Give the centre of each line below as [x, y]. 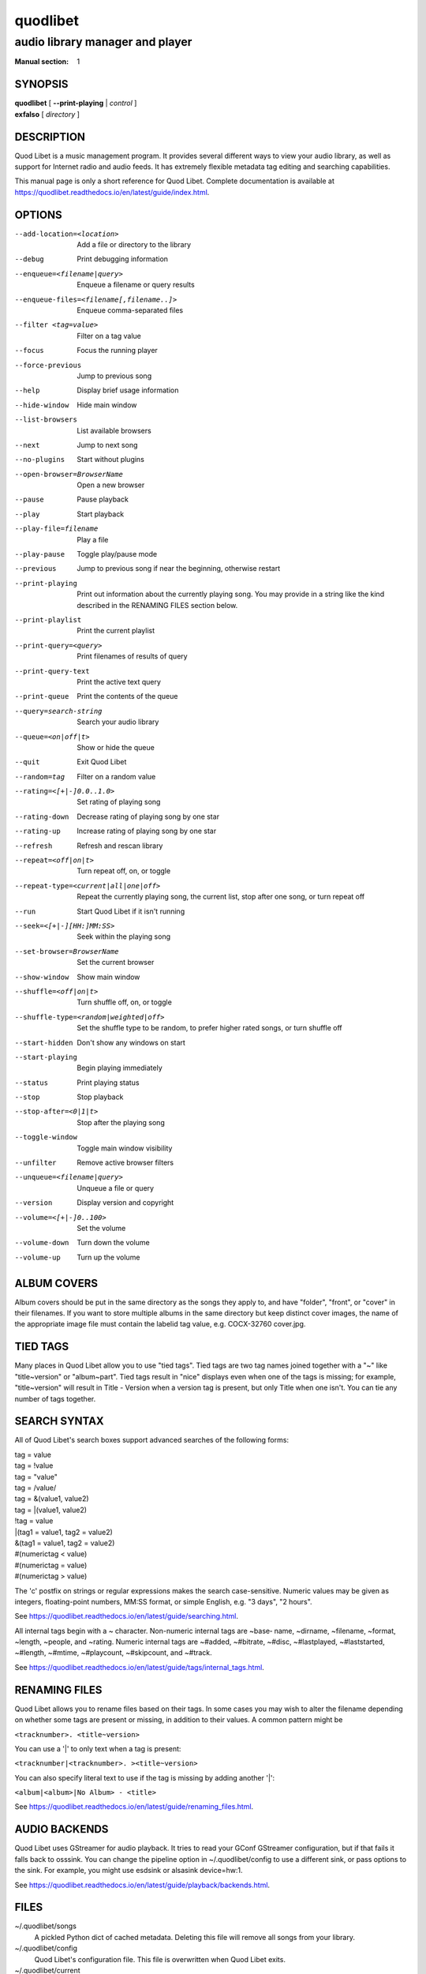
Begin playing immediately [120, 1068]
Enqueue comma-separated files [130, 310]
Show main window [108, 977]
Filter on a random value [116, 776]
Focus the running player [117, 351]
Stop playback [100, 1097]
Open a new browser [111, 485]
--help [27, 390]
